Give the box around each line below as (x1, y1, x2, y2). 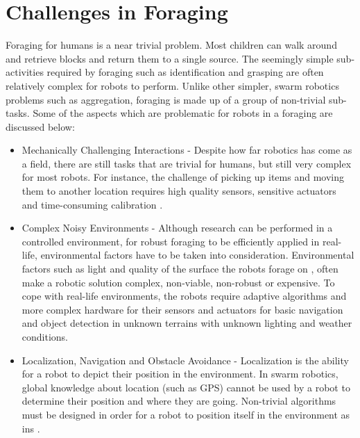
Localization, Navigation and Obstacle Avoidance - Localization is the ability (22, 352, 349, 367)
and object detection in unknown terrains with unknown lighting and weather (22, 316, 352, 330)
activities (6, 65, 44, 79)
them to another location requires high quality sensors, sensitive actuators (22, 184, 336, 198)
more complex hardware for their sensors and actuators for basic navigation (22, 302, 343, 316)
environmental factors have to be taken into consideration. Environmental (40, 248, 354, 262)
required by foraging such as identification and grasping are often (46, 65, 324, 79)
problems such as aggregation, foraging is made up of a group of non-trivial (6, 92, 326, 106)
